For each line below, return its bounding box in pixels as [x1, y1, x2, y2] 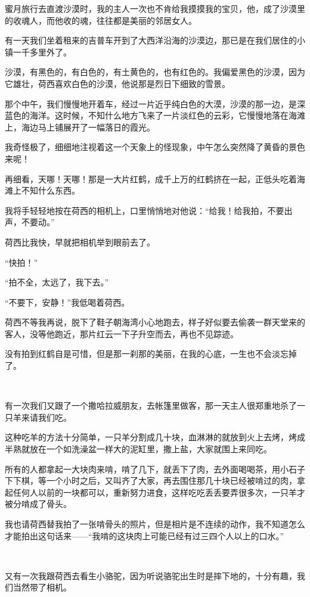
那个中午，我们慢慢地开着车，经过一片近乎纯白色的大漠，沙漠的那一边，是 [5, 97, 297, 110]
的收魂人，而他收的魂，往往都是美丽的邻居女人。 [5, 14, 197, 26]
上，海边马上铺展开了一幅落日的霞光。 [5, 120, 155, 133]
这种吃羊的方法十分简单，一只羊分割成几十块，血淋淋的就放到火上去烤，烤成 [5, 431, 305, 443]
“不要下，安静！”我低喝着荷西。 [5, 296, 130, 308]
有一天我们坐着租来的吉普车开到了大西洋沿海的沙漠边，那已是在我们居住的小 [5, 34, 305, 46]
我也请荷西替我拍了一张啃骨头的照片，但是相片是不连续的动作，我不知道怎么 [5, 518, 305, 530]
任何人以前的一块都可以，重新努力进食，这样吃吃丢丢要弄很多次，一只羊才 [13, 486, 305, 498]
